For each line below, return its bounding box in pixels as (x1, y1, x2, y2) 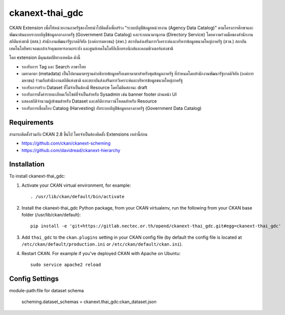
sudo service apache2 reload (30, 262, 101, 267)
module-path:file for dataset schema (9, 287, 84, 293)
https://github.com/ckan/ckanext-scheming (21, 140, 111, 146)
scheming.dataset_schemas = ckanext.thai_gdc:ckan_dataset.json (21, 299, 157, 305)
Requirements (9, 118, 54, 126)
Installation (9, 160, 45, 168)
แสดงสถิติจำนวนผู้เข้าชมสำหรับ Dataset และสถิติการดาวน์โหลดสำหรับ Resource (21, 98, 157, 104)
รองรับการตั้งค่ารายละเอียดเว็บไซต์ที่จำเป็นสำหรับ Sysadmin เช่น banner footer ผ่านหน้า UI (21, 92, 177, 98)
